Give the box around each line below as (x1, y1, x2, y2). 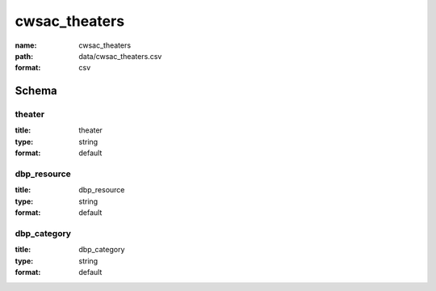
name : (15, 40, 37, 50)
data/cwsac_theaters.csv (78, 51, 162, 61)
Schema (15, 84, 58, 98)
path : (15, 51, 34, 61)
